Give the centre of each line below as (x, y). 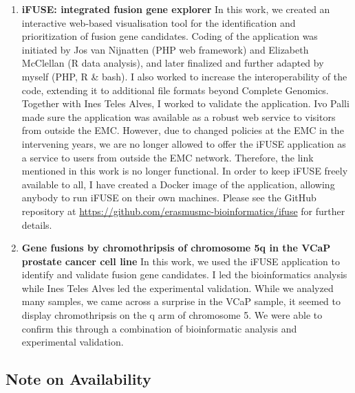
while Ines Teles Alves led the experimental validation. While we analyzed (177, 288)
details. (37, 224)
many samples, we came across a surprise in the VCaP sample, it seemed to (181, 301)
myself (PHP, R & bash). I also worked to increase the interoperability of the (184, 76)
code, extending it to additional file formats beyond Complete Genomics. (175, 90)
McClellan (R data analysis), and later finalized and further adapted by (173, 63)
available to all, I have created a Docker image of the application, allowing (178, 184)
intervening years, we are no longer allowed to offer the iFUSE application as (184, 143)
